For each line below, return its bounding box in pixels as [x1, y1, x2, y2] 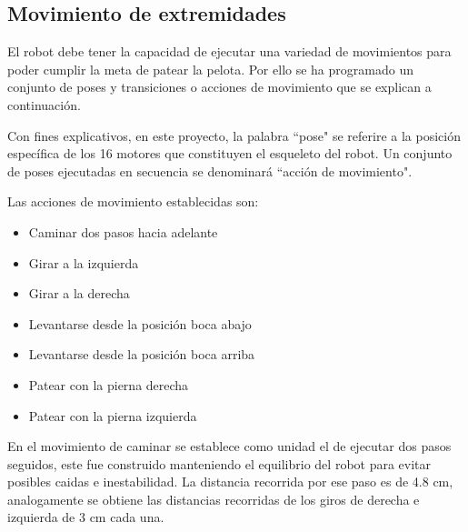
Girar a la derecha [28, 284, 130, 303]
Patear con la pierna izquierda [28, 406, 197, 425]
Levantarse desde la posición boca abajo [28, 314, 252, 333]
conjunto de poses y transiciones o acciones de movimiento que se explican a [7, 77, 432, 96]
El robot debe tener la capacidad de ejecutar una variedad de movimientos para [7, 42, 452, 61]
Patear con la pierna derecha [28, 375, 189, 394]
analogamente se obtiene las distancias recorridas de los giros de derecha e [7, 489, 420, 508]
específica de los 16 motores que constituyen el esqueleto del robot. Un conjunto [7, 144, 453, 163]
